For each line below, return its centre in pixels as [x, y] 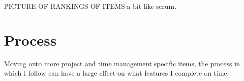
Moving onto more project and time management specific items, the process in [122, 63]
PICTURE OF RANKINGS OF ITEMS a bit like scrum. [90, 6]
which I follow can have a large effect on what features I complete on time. [117, 73]
